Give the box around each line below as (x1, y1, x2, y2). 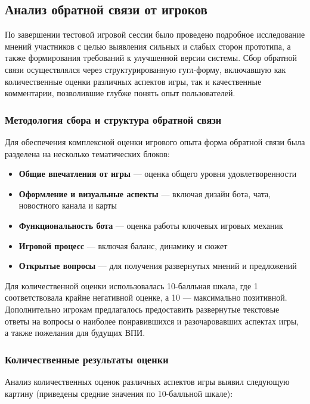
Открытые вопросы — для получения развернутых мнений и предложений (18, 259, 297, 272)
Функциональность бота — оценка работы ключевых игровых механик (18, 219, 283, 231)
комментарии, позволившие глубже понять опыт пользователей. (5, 87, 235, 99)
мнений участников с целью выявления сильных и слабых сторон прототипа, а (5, 39, 291, 52)
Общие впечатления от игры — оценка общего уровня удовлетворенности (18, 167, 297, 180)
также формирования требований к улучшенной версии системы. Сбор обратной (5, 51, 297, 64)
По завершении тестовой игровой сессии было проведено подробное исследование (5, 28, 305, 41)
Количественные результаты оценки (5, 351, 169, 366)
